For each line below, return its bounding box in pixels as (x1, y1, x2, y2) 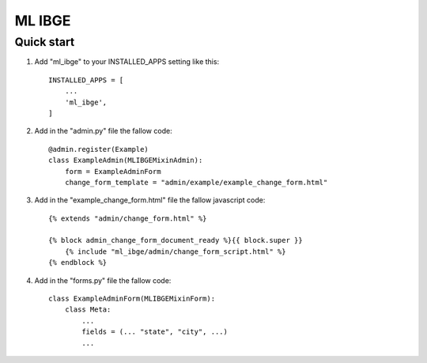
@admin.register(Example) (48, 145, 149, 153)
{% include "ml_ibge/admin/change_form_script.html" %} (64, 247, 286, 256)
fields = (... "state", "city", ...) (81, 327, 229, 336)
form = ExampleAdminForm (64, 167, 161, 176)
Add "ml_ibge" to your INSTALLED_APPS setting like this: (34, 57, 220, 66)
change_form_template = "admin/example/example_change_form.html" (64, 178, 328, 187)
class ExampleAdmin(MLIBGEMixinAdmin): (48, 156, 203, 165)
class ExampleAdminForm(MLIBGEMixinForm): (48, 294, 216, 304)
